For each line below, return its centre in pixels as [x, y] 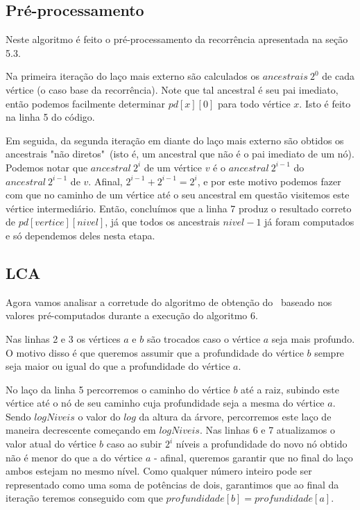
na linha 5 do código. [50, 117]
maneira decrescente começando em [81, 430]
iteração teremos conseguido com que [84, 498]
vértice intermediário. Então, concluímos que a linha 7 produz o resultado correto [179, 208]
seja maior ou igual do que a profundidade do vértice [118, 366]
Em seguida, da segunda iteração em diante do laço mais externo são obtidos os [175, 140]
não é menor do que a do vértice [74, 457]
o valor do [99, 416]
